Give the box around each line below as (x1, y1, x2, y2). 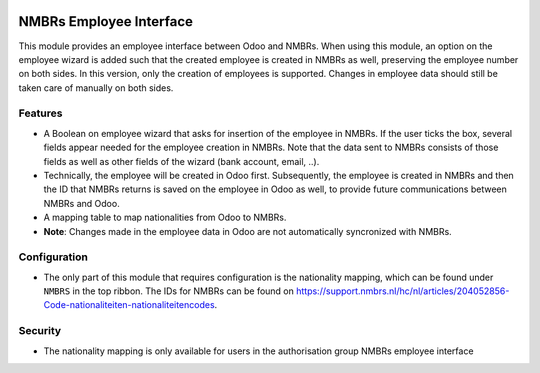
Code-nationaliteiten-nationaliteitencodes (43, 299, 215, 311)
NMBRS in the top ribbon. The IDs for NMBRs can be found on (43, 285, 295, 297)
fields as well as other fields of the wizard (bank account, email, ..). (43, 155, 320, 167)
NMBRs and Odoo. (43, 197, 120, 209)
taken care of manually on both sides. (18, 81, 174, 94)
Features (18, 106, 63, 120)
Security (18, 324, 62, 338)
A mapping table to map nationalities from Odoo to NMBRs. (43, 211, 287, 224)
